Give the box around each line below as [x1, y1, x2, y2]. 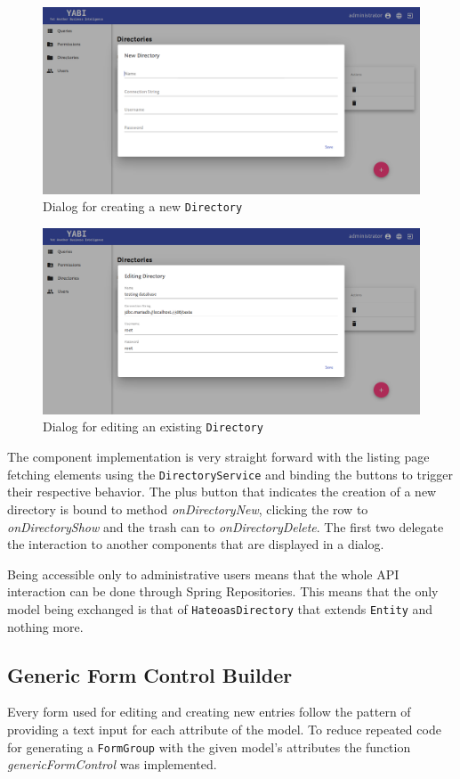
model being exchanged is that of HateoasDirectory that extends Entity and [7, 599, 433, 618]
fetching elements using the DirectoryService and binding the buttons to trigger [7, 464, 454, 483]
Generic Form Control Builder [7, 660, 293, 688]
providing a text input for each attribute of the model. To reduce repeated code [7, 719, 441, 738]
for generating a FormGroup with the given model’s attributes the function [7, 737, 411, 756]
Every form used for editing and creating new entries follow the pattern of [7, 702, 411, 721]
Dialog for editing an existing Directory [43, 417, 263, 436]
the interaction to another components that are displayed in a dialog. [7, 535, 384, 553]
